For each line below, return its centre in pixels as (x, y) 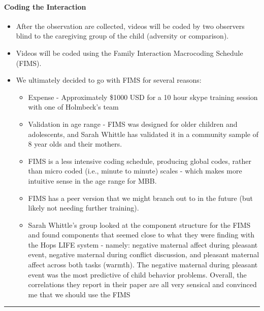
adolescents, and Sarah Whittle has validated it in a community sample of (143, 134)
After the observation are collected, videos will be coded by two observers (130, 26)
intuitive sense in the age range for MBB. (92, 180)
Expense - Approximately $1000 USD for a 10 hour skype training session (143, 97)
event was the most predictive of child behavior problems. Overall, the (137, 274)
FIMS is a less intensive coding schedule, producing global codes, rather (140, 161)
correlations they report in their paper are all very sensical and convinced (142, 284)
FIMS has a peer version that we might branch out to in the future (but (140, 198)
